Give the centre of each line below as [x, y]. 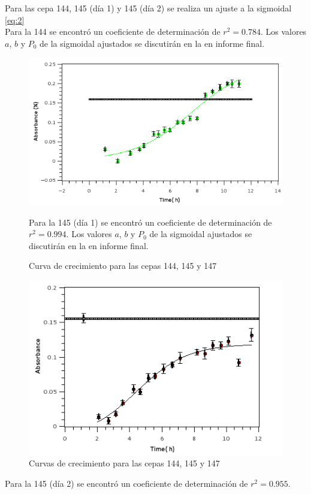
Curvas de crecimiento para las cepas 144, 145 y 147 [124, 463]
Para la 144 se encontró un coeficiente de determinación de [113, 32]
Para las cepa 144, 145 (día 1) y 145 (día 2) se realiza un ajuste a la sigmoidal [148, 8]
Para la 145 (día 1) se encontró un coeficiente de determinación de [150, 222]
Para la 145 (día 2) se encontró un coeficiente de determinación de [126, 483]
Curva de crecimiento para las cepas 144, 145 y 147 [123, 266]
